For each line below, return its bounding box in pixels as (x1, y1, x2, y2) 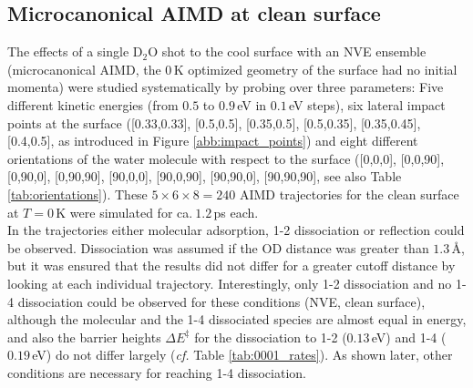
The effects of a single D (7, 42, 143, 61)
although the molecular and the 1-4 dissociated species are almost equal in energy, (7, 310, 467, 329)
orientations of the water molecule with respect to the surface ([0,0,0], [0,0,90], (7, 148, 445, 168)
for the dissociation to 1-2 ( (194, 327, 347, 346)
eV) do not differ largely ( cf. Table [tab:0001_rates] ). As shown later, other (32, 345, 453, 364)
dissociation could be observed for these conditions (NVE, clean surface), (17, 291, 426, 311)
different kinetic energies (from (7, 95, 179, 114)
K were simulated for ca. (56, 202, 193, 221)
